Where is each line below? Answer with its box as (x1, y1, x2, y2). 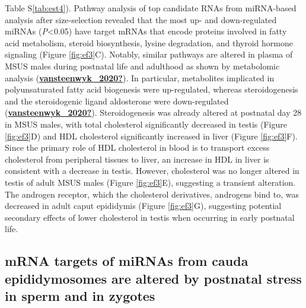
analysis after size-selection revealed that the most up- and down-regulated (5, 13, 277, 26)
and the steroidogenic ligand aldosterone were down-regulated (5, 94, 229, 107)
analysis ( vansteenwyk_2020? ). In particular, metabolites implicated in (5, 71, 275, 84)
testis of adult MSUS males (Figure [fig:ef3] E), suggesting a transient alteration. (5, 176, 296, 188)
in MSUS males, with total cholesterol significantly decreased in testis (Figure (5, 118, 287, 130)
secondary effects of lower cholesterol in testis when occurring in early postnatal (5, 211, 295, 223)
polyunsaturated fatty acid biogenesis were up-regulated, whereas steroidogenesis (5, 83, 298, 96)
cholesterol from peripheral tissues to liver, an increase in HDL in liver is (5, 153, 269, 165)
